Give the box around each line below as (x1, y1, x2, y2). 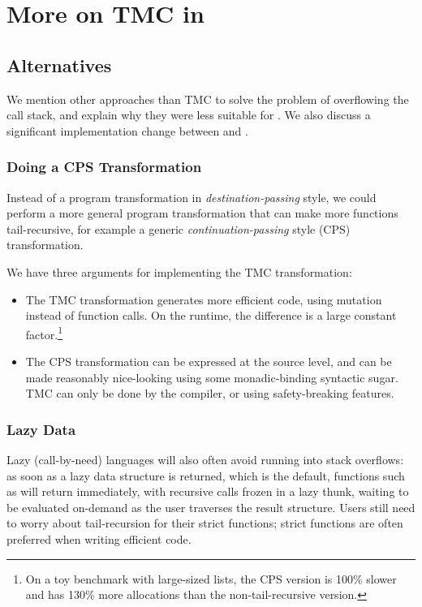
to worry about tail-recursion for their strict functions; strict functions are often (6, 514, 403, 532)
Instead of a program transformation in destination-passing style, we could (6, 188, 377, 205)
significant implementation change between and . (6, 122, 248, 139)
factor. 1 (25, 323, 62, 342)
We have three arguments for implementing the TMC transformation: (6, 263, 352, 280)
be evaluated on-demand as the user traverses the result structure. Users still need (6, 498, 416, 515)
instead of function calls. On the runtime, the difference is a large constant (25, 307, 397, 324)
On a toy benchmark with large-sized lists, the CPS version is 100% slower (25, 570, 397, 587)
